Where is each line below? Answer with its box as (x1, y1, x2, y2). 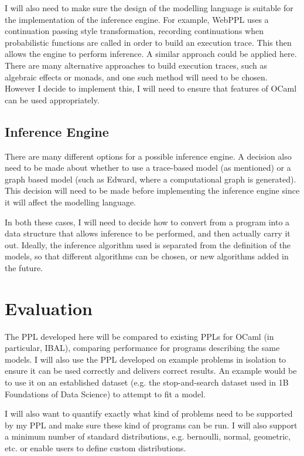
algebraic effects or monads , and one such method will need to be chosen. (5, 70, 268, 83)
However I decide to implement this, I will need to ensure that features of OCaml (5, 82, 297, 94)
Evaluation (5, 296, 93, 320)
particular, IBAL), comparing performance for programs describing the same (5, 342, 280, 354)
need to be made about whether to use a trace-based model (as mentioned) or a (5, 161, 291, 174)
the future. (5, 261, 43, 273)
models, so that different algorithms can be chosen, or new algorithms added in (5, 250, 289, 262)
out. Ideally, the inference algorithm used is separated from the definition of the (5, 238, 291, 251)
